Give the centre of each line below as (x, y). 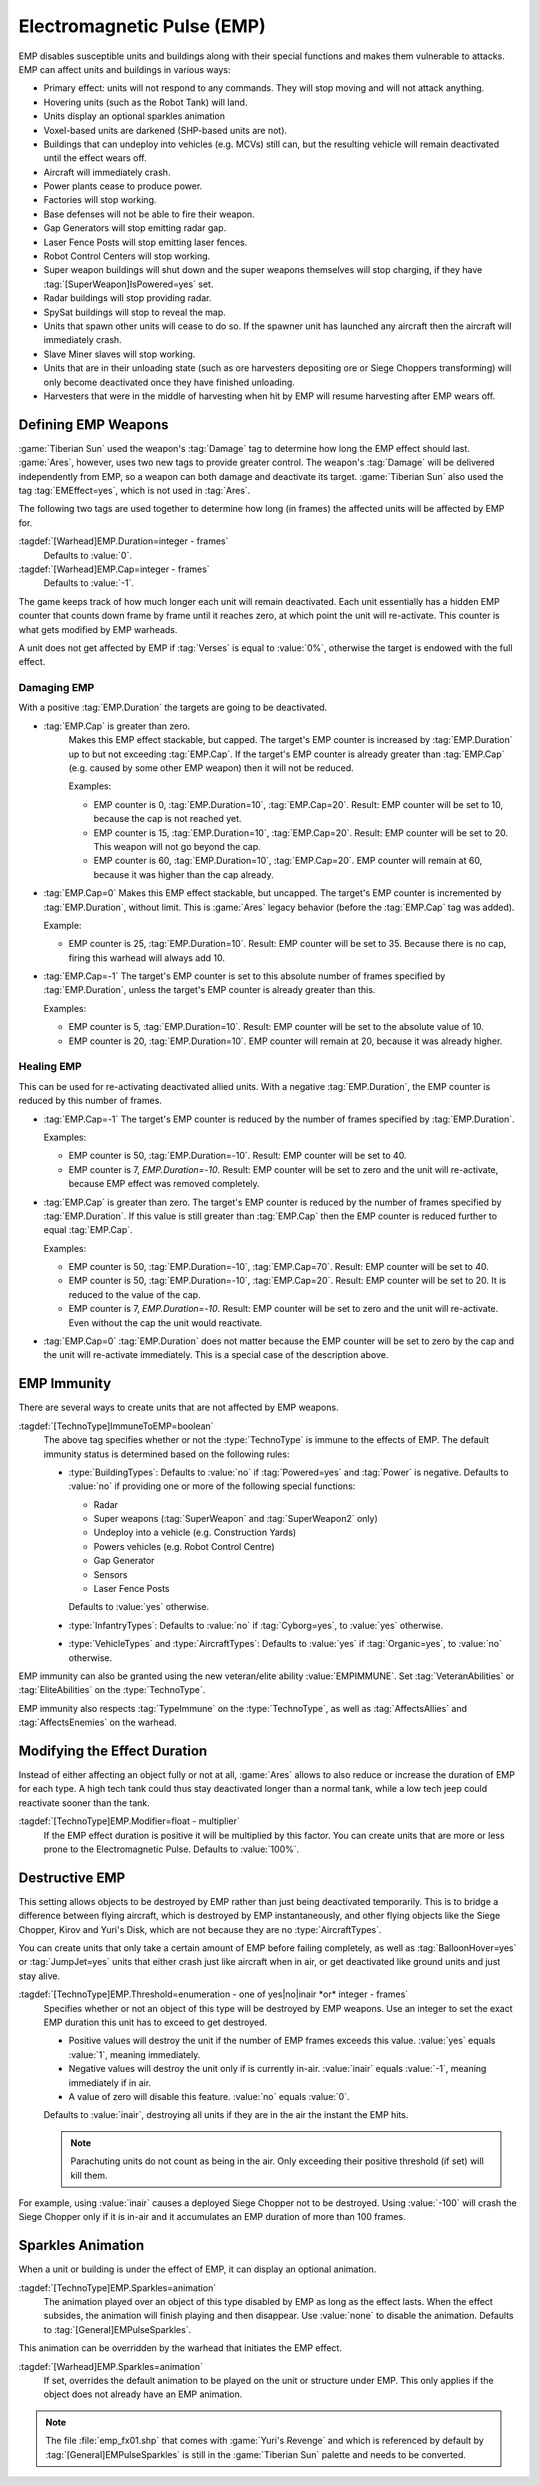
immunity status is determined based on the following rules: (166, 1454)
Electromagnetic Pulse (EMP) (142, 26)
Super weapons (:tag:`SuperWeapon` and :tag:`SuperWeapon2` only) (236, 1519)
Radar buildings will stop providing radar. (127, 298)
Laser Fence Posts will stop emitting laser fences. (145, 242)
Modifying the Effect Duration (113, 1750)
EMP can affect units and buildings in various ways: (124, 69)
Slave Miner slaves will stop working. (119, 354)
